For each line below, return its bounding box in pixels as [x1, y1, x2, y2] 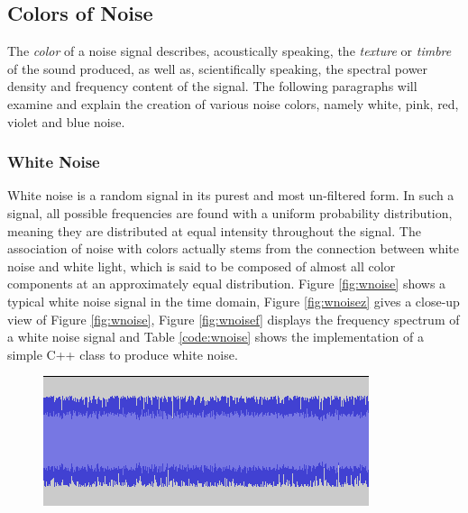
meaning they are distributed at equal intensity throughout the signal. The [7, 221, 421, 240]
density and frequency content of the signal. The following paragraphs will [7, 77, 418, 96]
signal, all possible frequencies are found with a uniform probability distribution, [7, 203, 453, 222]
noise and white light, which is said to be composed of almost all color [7, 256, 396, 275]
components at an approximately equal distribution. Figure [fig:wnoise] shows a [7, 274, 446, 293]
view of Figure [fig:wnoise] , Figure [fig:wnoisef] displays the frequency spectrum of [7, 309, 460, 328]
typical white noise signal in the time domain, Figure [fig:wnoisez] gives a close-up [7, 291, 460, 310]
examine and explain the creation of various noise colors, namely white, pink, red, [7, 94, 459, 113]
